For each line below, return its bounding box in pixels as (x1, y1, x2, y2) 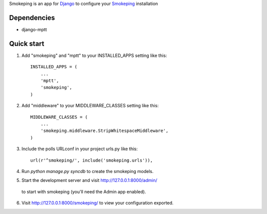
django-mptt (21, 26, 47, 32)
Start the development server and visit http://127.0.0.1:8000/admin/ (21, 177, 158, 183)
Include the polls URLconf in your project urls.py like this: (21, 146, 138, 152)
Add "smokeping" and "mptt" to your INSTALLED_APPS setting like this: (21, 52, 168, 58)
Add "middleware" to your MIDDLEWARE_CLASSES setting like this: (21, 103, 159, 109)
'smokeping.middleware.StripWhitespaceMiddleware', (40, 128, 169, 133)
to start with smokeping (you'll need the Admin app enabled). (21, 188, 146, 195)
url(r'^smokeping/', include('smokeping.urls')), (30, 157, 153, 163)
